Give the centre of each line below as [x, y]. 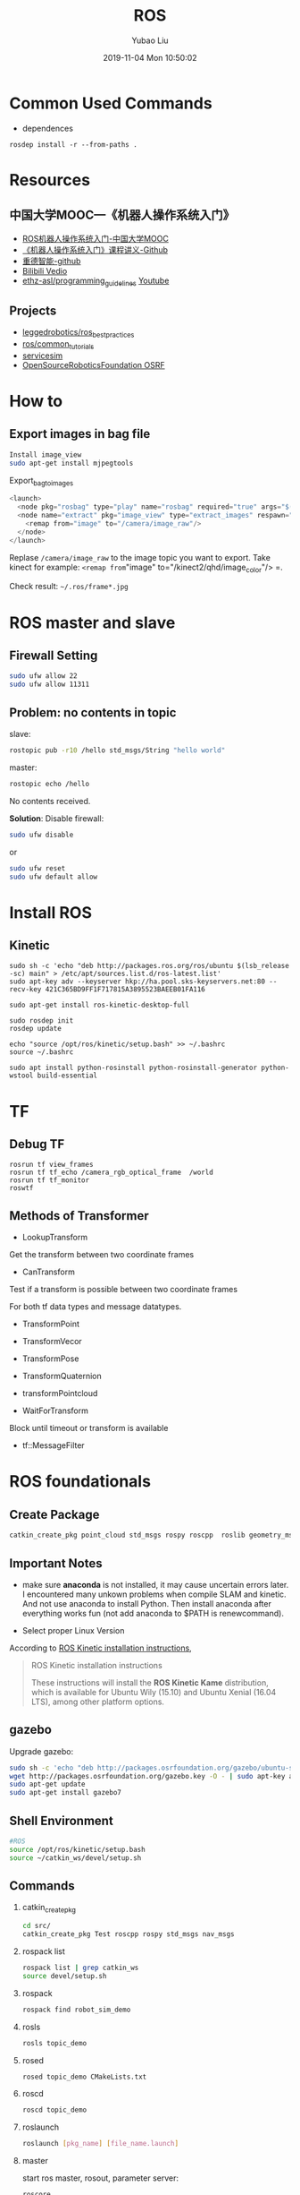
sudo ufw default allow [54, 877]
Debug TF [37, 1144]
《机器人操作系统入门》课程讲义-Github [95, 249]
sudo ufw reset [37, 868]
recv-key [25, 990]
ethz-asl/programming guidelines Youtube [96, 281]
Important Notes [56, 1563]
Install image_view [46, 454]
